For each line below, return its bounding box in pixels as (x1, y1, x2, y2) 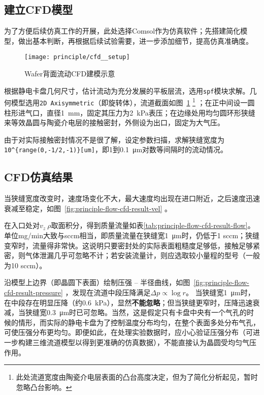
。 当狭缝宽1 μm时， (185, 287, 255, 297)
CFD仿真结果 (4, 169, 73, 185)
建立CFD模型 (4, 2, 73, 17)
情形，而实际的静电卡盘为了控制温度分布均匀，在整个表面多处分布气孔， (18, 317, 260, 327)
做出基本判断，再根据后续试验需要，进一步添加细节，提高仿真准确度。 (18, 35, 253, 46)
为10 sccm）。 (4, 260, 47, 270)
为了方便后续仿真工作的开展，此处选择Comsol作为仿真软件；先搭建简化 (4, 25, 241, 36)
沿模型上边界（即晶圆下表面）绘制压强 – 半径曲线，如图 (4, 277, 190, 288)
